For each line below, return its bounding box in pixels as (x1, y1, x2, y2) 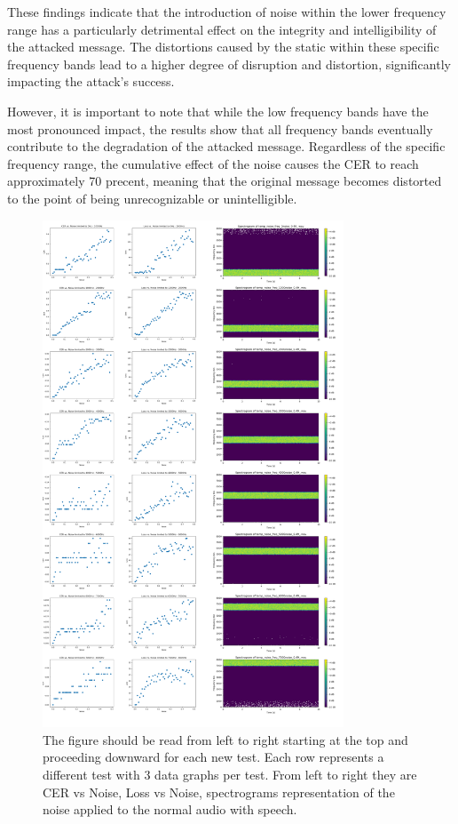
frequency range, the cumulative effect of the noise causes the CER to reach (7, 154, 419, 172)
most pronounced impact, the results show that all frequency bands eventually (7, 119, 433, 138)
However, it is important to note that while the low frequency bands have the (7, 101, 429, 120)
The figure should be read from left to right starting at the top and (43, 730, 408, 748)
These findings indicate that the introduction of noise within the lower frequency (7, 3, 446, 20)
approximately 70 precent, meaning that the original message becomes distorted (7, 172, 442, 190)
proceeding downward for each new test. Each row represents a (43, 748, 384, 766)
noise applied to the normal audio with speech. (43, 800, 297, 819)
